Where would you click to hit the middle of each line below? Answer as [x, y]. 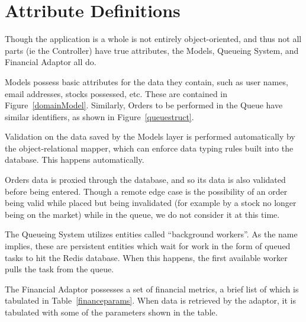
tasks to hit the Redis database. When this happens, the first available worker [146, 257]
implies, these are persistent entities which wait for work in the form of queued [148, 246]
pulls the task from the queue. [59, 269]
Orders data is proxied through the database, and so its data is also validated [145, 180]
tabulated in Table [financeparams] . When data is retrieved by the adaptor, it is [151, 300]
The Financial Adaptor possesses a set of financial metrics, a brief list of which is [152, 289]
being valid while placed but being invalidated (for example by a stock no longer [151, 203]
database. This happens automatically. [75, 160]
